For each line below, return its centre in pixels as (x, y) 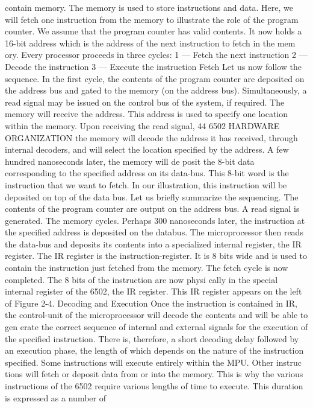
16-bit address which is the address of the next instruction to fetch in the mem (150, 43)
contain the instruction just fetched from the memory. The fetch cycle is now (147, 268)
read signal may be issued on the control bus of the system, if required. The (145, 102)
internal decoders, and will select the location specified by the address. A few (147, 149)
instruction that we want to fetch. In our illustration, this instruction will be (146, 184)
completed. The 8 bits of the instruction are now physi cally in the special (141, 279)
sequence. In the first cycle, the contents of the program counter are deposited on (155, 78)
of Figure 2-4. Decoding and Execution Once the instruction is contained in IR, (151, 303)
